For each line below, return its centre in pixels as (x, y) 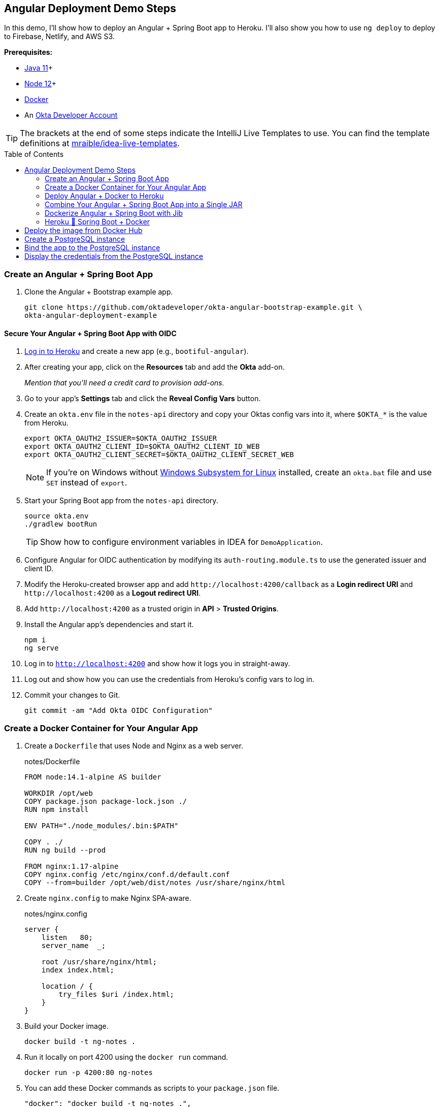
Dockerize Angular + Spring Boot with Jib (114, 213)
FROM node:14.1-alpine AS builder (93, 777)
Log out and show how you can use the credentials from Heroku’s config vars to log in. (170, 679)
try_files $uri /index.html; (116, 995)
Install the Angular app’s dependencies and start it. (109, 625)
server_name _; (74, 946)
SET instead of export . (87, 483)
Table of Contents (34, 154)
